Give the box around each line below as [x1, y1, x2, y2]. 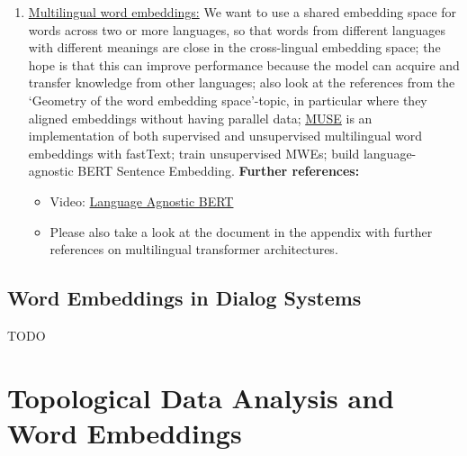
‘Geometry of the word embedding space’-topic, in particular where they [28, 90, 427, 109]
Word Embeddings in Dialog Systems [7, 284, 362, 312]
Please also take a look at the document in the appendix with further [49, 222, 433, 241]
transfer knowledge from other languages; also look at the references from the [28, 73, 455, 92]
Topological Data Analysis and [7, 378, 394, 415]
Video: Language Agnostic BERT [49, 191, 234, 210]
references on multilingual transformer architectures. [49, 240, 338, 259]
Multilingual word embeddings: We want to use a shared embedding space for [28, 3, 457, 21]
